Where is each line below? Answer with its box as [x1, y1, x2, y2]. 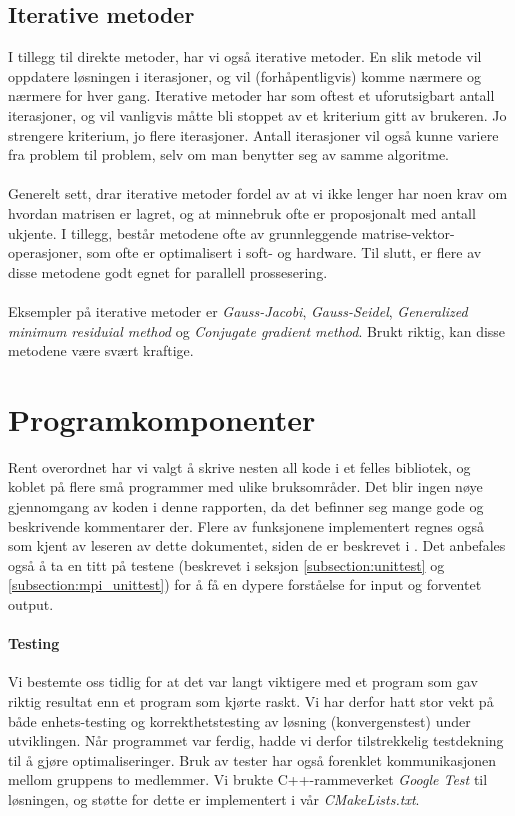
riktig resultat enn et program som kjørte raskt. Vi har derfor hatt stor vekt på [8, 690, 494, 711]
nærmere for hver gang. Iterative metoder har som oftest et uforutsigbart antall [8, 85, 495, 106]
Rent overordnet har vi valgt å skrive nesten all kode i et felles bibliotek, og [8, 456, 471, 477]
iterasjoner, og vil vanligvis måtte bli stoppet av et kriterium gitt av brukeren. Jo [8, 104, 507, 125]
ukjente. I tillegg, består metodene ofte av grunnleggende [8, 222, 357, 243]
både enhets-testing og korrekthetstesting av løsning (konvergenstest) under [8, 710, 471, 731]
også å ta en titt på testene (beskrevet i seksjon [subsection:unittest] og [8, 554, 445, 575]
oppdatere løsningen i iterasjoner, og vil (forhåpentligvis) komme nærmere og [8, 65, 481, 86]
